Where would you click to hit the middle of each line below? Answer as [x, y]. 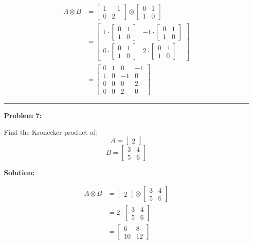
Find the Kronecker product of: [51, 132]
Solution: [19, 173]
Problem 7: [23, 115]
